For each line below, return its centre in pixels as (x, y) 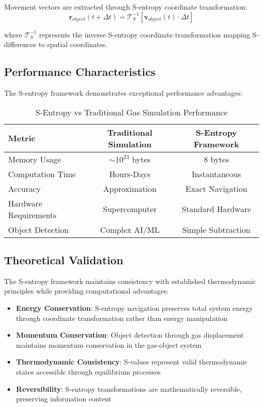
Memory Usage (35, 159)
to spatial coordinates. (73, 44)
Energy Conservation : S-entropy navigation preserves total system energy (134, 308)
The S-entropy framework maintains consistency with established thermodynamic (130, 281)
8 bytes (216, 159)
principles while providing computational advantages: (86, 291)
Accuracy (25, 188)
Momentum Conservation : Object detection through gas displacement (130, 335)
